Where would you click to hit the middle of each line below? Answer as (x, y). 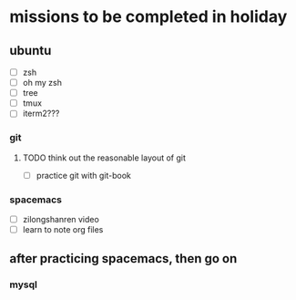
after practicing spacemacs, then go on (123, 259)
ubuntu (31, 51)
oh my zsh (42, 83)
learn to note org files (63, 230)
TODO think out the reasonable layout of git (104, 158)
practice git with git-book (84, 175)
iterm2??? (41, 114)
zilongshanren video (61, 219)
